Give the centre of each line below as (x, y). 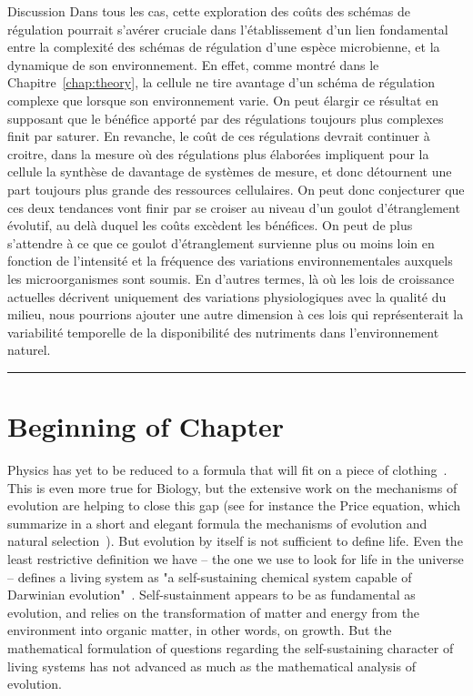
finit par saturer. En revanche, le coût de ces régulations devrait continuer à (219, 136)
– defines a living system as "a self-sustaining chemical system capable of (210, 576)
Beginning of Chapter (146, 426)
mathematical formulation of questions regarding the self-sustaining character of (231, 647)
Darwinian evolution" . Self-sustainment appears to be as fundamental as (211, 595)
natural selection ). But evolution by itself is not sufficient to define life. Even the (235, 541)
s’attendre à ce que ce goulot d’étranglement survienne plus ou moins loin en (221, 242)
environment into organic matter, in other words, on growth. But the (200, 630)
